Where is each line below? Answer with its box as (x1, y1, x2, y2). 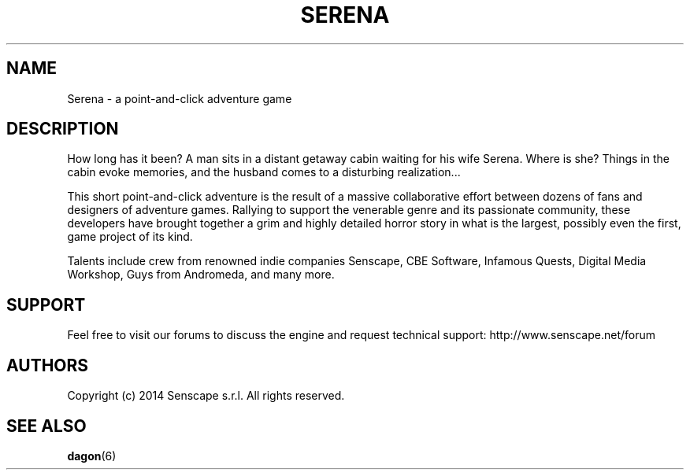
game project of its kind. (67, 230, 193, 244)
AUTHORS (6, 355, 89, 375)
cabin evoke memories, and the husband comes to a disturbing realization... (67, 165, 461, 179)
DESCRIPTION (6, 119, 119, 139)
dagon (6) (67, 448, 117, 463)
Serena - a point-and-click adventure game (67, 91, 292, 105)
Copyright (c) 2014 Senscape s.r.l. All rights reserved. (67, 389, 345, 403)
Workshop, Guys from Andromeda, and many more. (67, 268, 335, 282)
